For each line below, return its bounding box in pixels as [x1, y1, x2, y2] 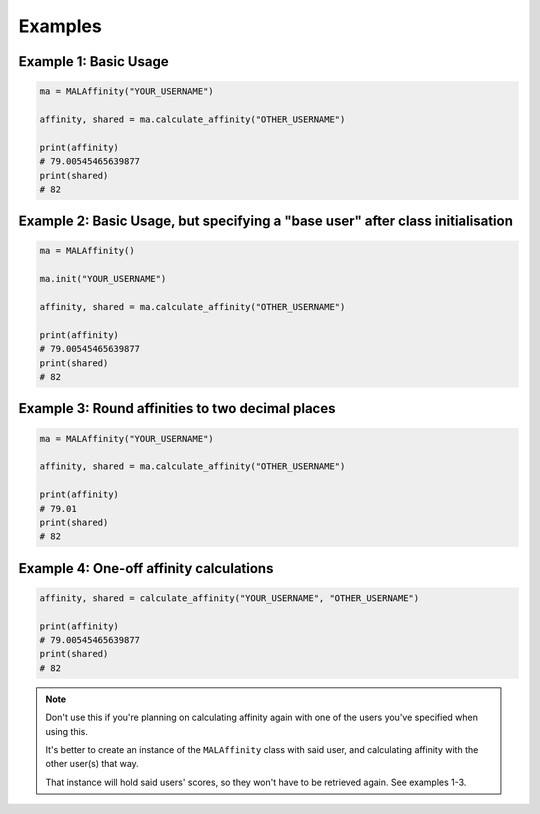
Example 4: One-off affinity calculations [18, 560, 274, 577]
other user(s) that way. [45, 758, 139, 770]
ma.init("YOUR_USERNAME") [39, 273, 167, 285]
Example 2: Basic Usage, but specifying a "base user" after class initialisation [18, 213, 514, 230]
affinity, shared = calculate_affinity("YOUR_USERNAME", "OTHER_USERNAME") [39, 592, 420, 604]
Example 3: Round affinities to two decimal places [18, 400, 336, 417]
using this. [45, 725, 89, 737]
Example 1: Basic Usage [18, 53, 169, 70]
